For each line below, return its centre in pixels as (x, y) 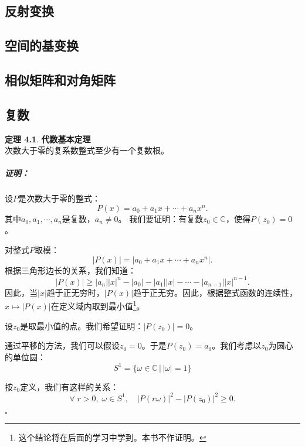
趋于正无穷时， (75, 292)
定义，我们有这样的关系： (70, 386)
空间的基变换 (42, 45)
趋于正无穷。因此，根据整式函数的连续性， (216, 292)
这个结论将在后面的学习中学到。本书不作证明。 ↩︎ (112, 437)
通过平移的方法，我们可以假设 (62, 345)
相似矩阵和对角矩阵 (60, 79)
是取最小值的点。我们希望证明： (82, 325)
